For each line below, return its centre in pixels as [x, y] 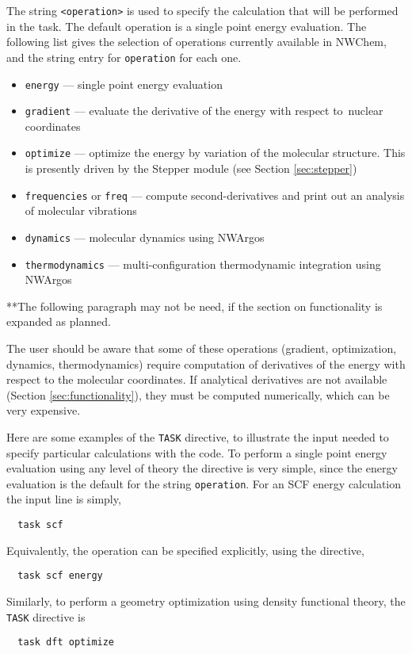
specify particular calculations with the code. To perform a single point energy [197, 452]
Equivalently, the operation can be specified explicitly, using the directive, [185, 550]
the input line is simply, [64, 499]
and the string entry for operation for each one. [124, 57]
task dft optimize [66, 643]
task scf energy [60, 576]
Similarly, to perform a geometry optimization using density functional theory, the [206, 600]
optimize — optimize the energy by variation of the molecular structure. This [215, 153]
